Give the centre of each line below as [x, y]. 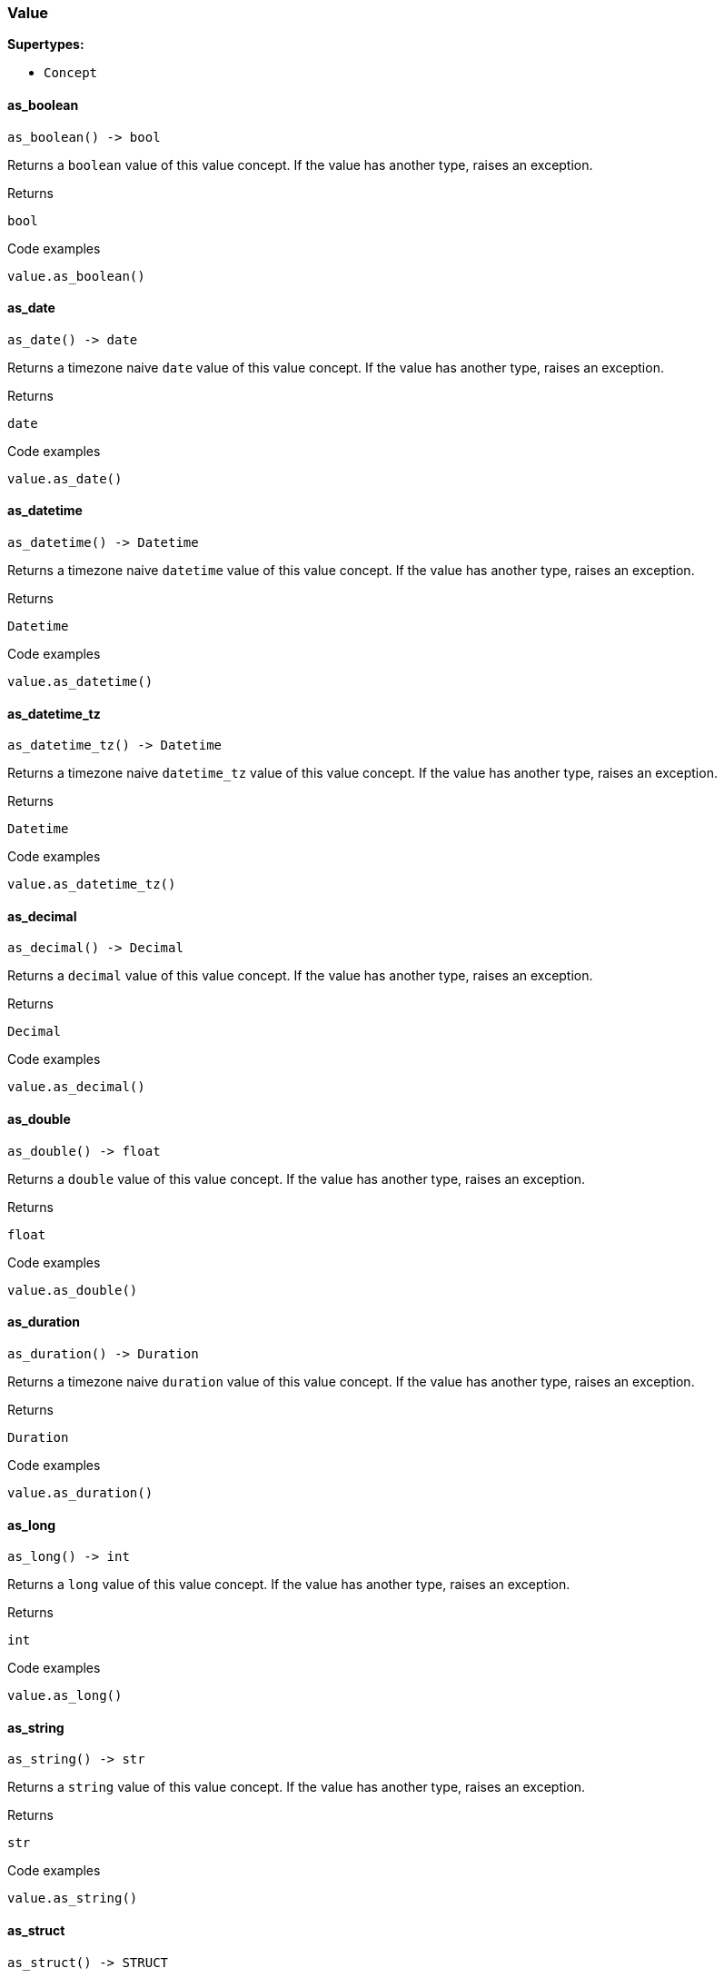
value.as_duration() [80, 1492]
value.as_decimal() [76, 1087]
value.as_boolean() [76, 276]
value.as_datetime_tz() [92, 885]
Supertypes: [46, 45]
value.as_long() [65, 1696]
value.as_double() [73, 1290]
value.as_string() [73, 1898]
